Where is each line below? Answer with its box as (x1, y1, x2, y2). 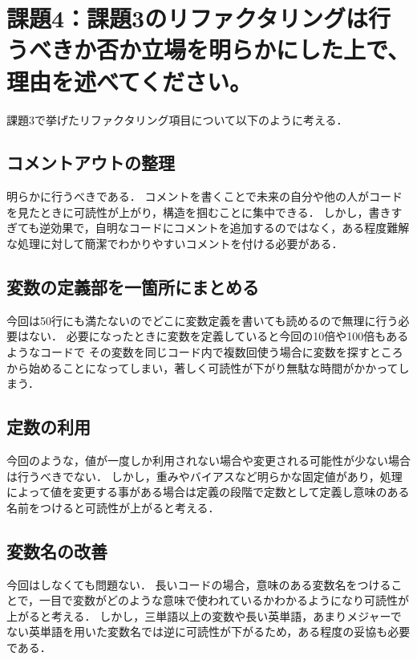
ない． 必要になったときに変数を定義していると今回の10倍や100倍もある (28, 328, 409, 344)
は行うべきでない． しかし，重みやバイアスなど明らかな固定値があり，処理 (6, 467, 403, 484)
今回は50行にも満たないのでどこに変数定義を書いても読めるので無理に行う (6, 312, 399, 328)
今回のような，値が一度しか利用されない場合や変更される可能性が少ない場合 (6, 452, 411, 469)
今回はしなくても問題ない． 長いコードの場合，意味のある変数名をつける (6, 576, 391, 593)
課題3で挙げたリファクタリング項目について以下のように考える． (6, 111, 348, 128)
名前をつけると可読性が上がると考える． (6, 499, 220, 515)
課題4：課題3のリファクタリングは (6, 2, 369, 35)
